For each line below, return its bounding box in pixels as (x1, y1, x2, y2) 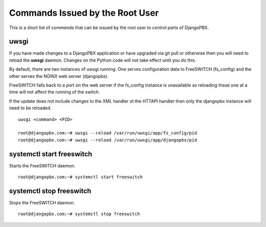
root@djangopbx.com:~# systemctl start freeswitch (18, 174, 143, 180)
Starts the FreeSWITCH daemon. (9, 162, 76, 168)
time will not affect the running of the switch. (9, 89, 100, 95)
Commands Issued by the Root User (9, 7, 159, 18)
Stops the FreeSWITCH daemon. (9, 199, 75, 205)
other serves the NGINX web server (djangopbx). (9, 73, 109, 79)
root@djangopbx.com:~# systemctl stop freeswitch (18, 211, 140, 217)
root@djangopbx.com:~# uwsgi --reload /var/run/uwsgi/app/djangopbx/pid (18, 137, 197, 143)
